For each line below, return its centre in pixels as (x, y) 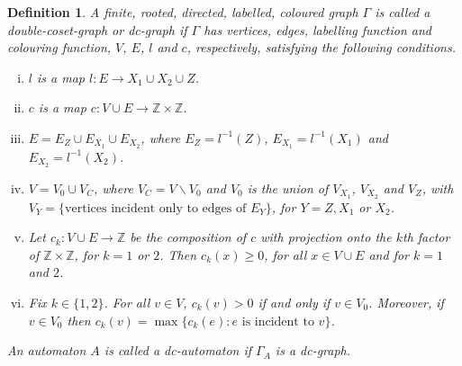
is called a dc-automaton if (178, 350)
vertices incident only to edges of (156, 208)
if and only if (294, 302)
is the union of (288, 187)
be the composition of (188, 237)
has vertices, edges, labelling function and (317, 29)
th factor (426, 237)
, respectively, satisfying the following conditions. (321, 47)
